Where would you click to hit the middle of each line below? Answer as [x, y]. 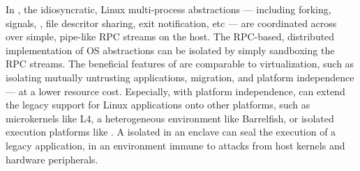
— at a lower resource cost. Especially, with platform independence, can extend [175, 91]
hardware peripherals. [52, 159]
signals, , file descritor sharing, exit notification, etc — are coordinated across [171, 23]
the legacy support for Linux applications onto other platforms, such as [158, 105]
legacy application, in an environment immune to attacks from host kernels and [175, 145]
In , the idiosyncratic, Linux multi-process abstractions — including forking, [168, 9]
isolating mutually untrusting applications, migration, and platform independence [180, 77]
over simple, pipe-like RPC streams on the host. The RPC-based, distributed [170, 36]
